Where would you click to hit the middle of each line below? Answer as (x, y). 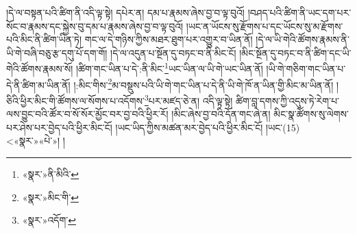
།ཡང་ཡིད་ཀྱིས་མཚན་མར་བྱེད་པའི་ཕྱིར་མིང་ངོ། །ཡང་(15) (208, 127)
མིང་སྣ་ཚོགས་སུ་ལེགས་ (311, 114)
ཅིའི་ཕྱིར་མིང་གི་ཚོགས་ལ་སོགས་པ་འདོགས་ (75, 100)
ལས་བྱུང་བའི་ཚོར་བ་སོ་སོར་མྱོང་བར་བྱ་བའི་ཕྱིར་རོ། (87, 114)
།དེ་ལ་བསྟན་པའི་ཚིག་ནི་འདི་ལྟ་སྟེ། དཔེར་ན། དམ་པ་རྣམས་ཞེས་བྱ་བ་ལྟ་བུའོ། (125, 12)
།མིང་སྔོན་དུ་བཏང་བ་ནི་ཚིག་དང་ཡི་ (295, 52)
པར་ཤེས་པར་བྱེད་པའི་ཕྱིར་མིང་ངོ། (59, 127)
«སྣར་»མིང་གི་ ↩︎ (50, 197)
